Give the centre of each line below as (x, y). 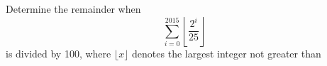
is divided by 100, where (59, 53)
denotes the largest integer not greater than (227, 53)
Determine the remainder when (73, 9)
